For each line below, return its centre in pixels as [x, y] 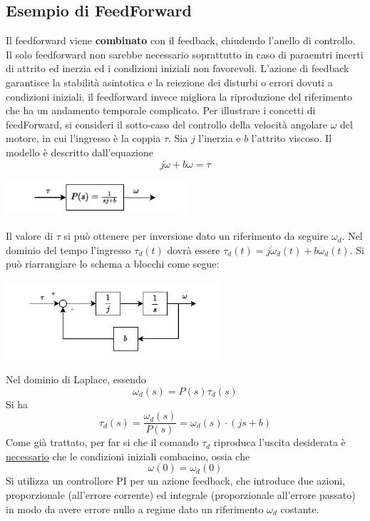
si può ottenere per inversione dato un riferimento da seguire [196, 236]
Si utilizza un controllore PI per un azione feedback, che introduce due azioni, [175, 481]
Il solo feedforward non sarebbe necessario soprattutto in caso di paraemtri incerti [185, 54]
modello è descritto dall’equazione [80, 152]
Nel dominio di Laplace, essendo [76, 379]
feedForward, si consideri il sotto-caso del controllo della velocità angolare [167, 124]
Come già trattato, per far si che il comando [102, 442]
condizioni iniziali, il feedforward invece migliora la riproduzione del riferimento [179, 96]
